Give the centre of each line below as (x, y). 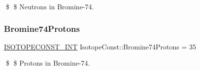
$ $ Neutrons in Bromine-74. (50, 6)
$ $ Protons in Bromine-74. (48, 63)
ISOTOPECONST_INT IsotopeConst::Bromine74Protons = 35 (100, 46)
